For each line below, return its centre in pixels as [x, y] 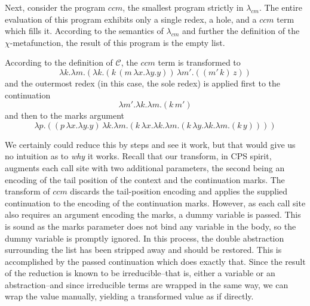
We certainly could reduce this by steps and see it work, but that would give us [150, 144]
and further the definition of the [241, 31]
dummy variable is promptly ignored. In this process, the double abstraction [145, 238]
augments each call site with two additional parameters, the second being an [145, 167]
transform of [27, 191]
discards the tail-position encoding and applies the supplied [179, 191]
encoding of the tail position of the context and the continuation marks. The [145, 179]
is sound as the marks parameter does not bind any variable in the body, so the [151, 226]
